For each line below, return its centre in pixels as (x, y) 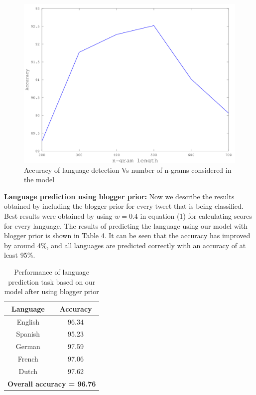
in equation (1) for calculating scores (196, 215)
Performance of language (52, 271)
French (28, 359)
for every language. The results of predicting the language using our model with (126, 225)
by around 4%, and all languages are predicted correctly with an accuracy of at (125, 245)
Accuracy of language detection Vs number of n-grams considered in (128, 170)
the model (39, 180)
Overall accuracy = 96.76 (52, 383)
